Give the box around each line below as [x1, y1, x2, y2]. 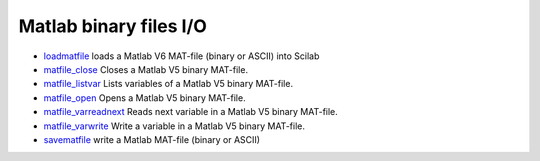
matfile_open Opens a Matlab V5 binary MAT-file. [43, 91, 246, 104]
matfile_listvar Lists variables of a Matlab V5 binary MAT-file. [43, 78, 294, 90]
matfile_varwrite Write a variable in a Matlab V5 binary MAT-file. [43, 120, 305, 132]
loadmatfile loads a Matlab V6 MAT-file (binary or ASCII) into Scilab [43, 50, 320, 62]
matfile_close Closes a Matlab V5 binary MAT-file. [43, 63, 249, 75]
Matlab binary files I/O [18, 15, 207, 37]
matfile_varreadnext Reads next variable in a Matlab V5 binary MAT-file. [43, 106, 339, 118]
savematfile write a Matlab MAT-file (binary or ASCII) [43, 133, 260, 145]
